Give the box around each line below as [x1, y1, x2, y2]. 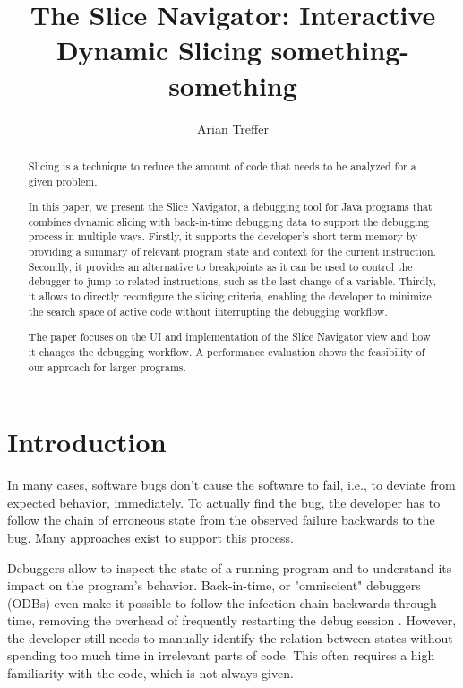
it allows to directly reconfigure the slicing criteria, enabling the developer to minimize [28, 289, 432, 304]
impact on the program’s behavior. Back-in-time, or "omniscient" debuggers [7, 576, 421, 595]
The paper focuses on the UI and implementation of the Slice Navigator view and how [28, 329, 431, 344]
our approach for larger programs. [28, 359, 186, 374]
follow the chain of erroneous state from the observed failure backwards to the [7, 510, 435, 529]
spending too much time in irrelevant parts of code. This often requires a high [7, 646, 435, 665]
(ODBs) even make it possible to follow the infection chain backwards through [7, 593, 437, 612]
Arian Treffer [197, 118, 269, 137]
